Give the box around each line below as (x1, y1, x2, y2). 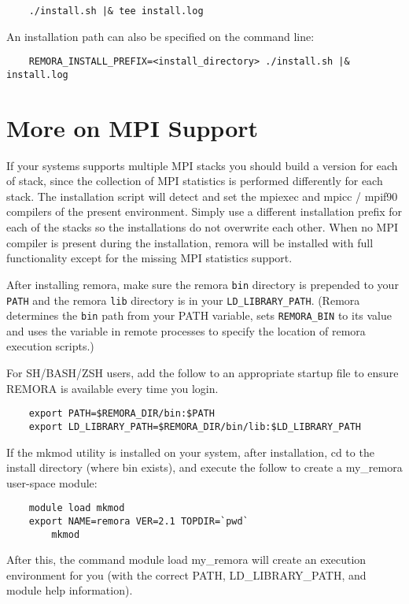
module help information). (6, 582, 133, 598)
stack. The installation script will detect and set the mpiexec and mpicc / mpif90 (6, 187, 398, 204)
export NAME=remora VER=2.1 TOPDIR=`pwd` (28, 515, 249, 527)
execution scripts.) (6, 338, 94, 354)
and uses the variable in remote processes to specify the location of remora (6, 322, 366, 339)
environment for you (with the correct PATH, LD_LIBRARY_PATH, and (6, 566, 367, 583)
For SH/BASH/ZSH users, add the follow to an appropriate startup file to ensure (6, 365, 399, 380)
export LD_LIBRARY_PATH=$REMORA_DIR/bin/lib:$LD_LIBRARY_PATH (28, 421, 362, 432)
